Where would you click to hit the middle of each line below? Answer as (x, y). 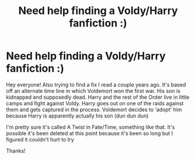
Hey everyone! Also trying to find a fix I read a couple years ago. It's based (96, 84)
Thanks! (16, 151)
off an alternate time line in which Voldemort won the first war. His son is (93, 91)
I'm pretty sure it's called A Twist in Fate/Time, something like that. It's (90, 127)
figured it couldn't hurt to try (40, 139)
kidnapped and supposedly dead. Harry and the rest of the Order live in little (98, 97)
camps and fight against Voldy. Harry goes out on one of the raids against (95, 103)
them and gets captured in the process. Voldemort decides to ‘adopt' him (94, 109)
